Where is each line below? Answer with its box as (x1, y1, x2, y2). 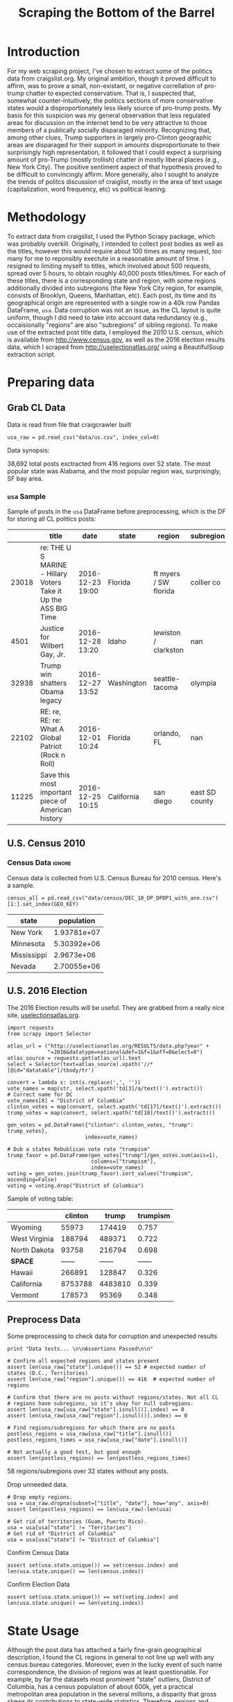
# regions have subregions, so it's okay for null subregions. (7, 1400, 194, 1407)
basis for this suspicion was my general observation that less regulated (7, 111, 211, 119)
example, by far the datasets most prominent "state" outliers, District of (7, 1675, 211, 1684)
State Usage (7, 1623, 80, 1639)
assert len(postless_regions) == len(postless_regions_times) (7, 1455, 191, 1462)
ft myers (153, 569, 180, 579)
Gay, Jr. (40, 650, 66, 659)
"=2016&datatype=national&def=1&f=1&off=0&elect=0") (47, 1048, 203, 1056)
